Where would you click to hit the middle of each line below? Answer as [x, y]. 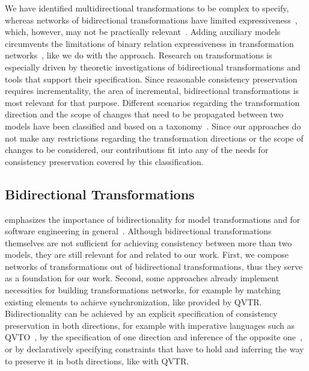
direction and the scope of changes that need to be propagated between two [144, 114]
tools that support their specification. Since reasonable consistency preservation [151, 79]
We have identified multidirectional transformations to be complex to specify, [147, 8]
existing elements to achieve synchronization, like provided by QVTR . [133, 301]
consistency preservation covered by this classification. [104, 161]
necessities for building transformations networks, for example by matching [143, 290]
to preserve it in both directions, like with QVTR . [97, 360]
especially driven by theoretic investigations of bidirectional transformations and [153, 67]
